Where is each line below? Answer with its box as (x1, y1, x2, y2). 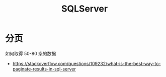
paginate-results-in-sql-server (12, 66, 76, 72)
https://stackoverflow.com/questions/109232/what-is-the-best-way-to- (12, 60, 161, 66)
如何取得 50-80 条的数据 (5, 50, 56, 56)
